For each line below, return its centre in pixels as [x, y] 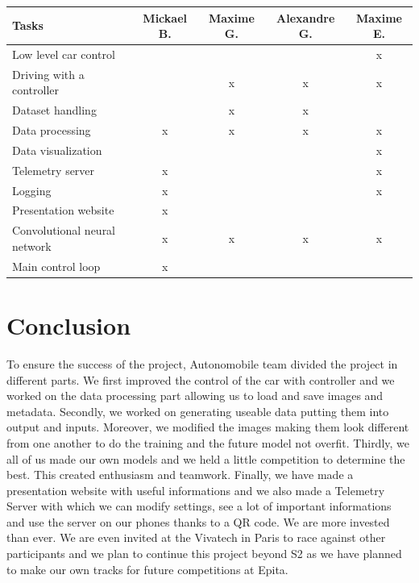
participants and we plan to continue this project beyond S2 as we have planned [204, 554]
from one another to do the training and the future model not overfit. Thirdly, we [208, 442]
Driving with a [48, 74]
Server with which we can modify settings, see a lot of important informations [199, 506]
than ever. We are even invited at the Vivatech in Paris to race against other [196, 537]
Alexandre [306, 17]
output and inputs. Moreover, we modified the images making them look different [208, 427]
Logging [32, 190]
